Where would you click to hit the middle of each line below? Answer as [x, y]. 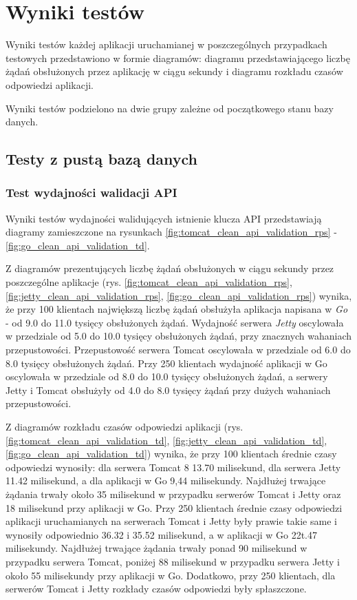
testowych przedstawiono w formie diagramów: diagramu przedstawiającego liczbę [178, 58]
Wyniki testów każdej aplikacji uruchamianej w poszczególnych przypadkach [166, 44]
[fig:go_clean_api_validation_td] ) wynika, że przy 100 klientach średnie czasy [171, 454]
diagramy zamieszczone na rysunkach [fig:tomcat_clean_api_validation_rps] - [171, 232]
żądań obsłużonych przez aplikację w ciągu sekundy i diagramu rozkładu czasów [174, 71]
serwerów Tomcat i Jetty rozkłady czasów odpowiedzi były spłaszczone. [156, 589]
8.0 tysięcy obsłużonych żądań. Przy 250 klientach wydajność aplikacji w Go [166, 363]
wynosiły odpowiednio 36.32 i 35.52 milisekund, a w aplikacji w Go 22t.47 [161, 534]
